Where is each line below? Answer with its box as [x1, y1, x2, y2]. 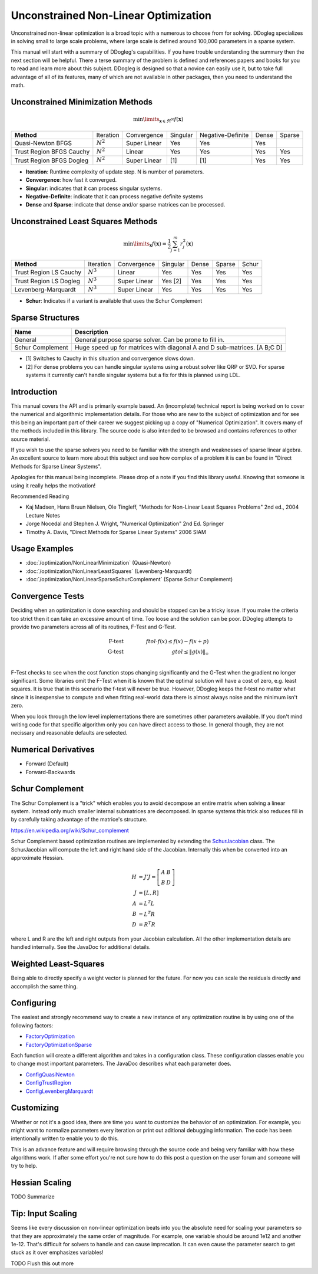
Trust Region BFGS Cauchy [14, 148, 90, 156]
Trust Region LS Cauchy [14, 268, 82, 277]
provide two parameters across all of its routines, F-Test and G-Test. [11, 623, 177, 630]
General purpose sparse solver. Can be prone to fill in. [74, 336, 225, 344]
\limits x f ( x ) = [132, 240, 167, 248]
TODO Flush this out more [11, 1260, 74, 1267]
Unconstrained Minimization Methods [11, 97, 153, 107]
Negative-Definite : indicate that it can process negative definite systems [25, 192, 203, 200]
